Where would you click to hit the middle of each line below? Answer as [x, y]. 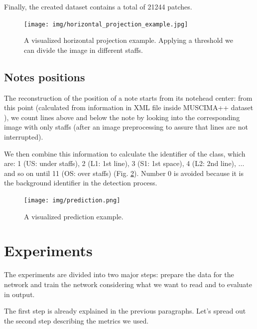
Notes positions [45, 77]
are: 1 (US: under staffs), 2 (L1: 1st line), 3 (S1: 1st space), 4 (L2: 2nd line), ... [124, 163]
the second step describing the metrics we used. [76, 320]
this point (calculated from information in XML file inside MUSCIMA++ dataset [129, 107]
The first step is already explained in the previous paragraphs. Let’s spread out [125, 311]
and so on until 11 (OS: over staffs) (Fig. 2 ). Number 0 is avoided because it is [124, 173]
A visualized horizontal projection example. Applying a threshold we [128, 40]
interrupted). [24, 137]
